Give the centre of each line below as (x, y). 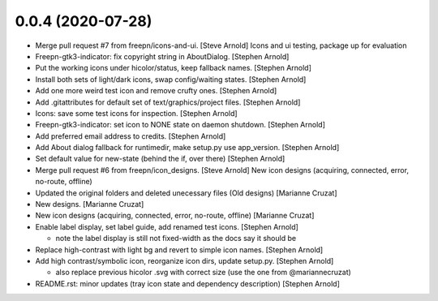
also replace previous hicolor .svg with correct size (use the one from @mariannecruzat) (204, 273)
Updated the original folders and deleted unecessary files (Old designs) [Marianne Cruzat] (186, 193)
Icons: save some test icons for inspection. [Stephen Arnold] (137, 113)
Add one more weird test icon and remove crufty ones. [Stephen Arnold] (156, 91)
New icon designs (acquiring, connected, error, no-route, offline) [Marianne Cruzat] (175, 216)
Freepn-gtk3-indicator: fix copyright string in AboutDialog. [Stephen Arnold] (162, 56)
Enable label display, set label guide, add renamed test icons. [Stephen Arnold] (167, 226)
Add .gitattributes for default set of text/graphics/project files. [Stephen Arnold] (168, 102)
